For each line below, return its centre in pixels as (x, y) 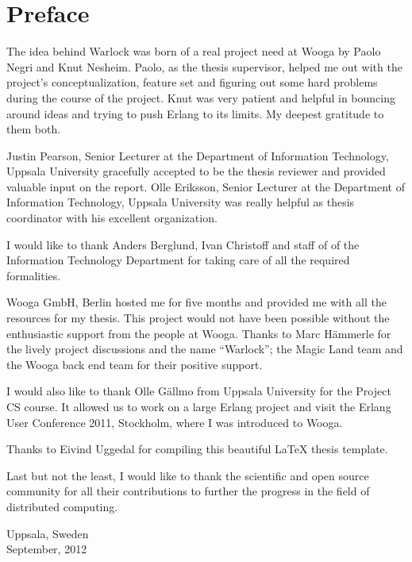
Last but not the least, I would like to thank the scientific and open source (188, 475)
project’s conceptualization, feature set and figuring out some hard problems (192, 82)
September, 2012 (47, 549)
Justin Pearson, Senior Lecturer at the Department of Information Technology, (198, 155)
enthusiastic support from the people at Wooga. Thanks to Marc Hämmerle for (199, 333)
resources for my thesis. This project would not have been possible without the (198, 318)
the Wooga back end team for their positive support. (135, 364)
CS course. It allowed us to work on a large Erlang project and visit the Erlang (199, 406)
